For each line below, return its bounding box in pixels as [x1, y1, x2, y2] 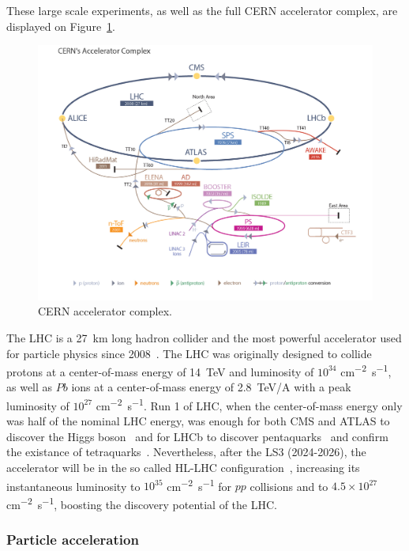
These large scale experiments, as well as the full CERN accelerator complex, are [6, 2, 398, 18]
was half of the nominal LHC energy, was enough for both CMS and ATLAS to [6, 413, 390, 429]
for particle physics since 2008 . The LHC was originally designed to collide [6, 345, 372, 361]
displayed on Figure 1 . [6, 17, 116, 34]
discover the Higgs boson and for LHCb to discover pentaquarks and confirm [6, 428, 388, 444]
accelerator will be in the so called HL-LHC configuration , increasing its [6, 459, 360, 475]
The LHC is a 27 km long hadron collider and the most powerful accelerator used [6, 329, 402, 345]
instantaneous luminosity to [6, 477, 141, 494]
